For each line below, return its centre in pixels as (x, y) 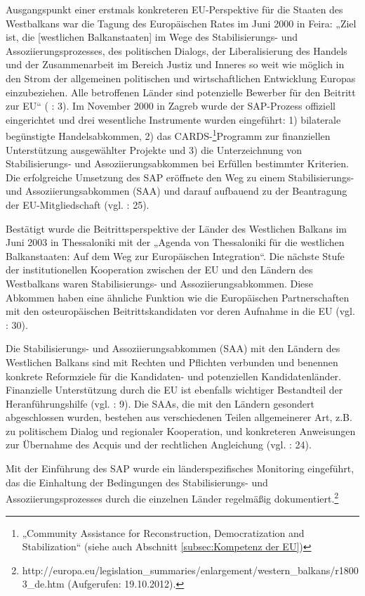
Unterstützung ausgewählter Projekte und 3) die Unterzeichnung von (154, 149)
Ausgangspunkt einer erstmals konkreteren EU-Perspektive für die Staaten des (174, 9)
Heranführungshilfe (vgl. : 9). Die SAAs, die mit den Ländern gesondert (160, 403)
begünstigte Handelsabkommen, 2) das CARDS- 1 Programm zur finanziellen (168, 135)
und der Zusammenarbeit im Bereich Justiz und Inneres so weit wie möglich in (175, 64)
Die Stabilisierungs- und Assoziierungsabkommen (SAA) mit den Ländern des (173, 348)
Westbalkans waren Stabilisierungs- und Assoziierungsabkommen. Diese (160, 283)
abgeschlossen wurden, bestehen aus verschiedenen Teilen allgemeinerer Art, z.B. (179, 417)
